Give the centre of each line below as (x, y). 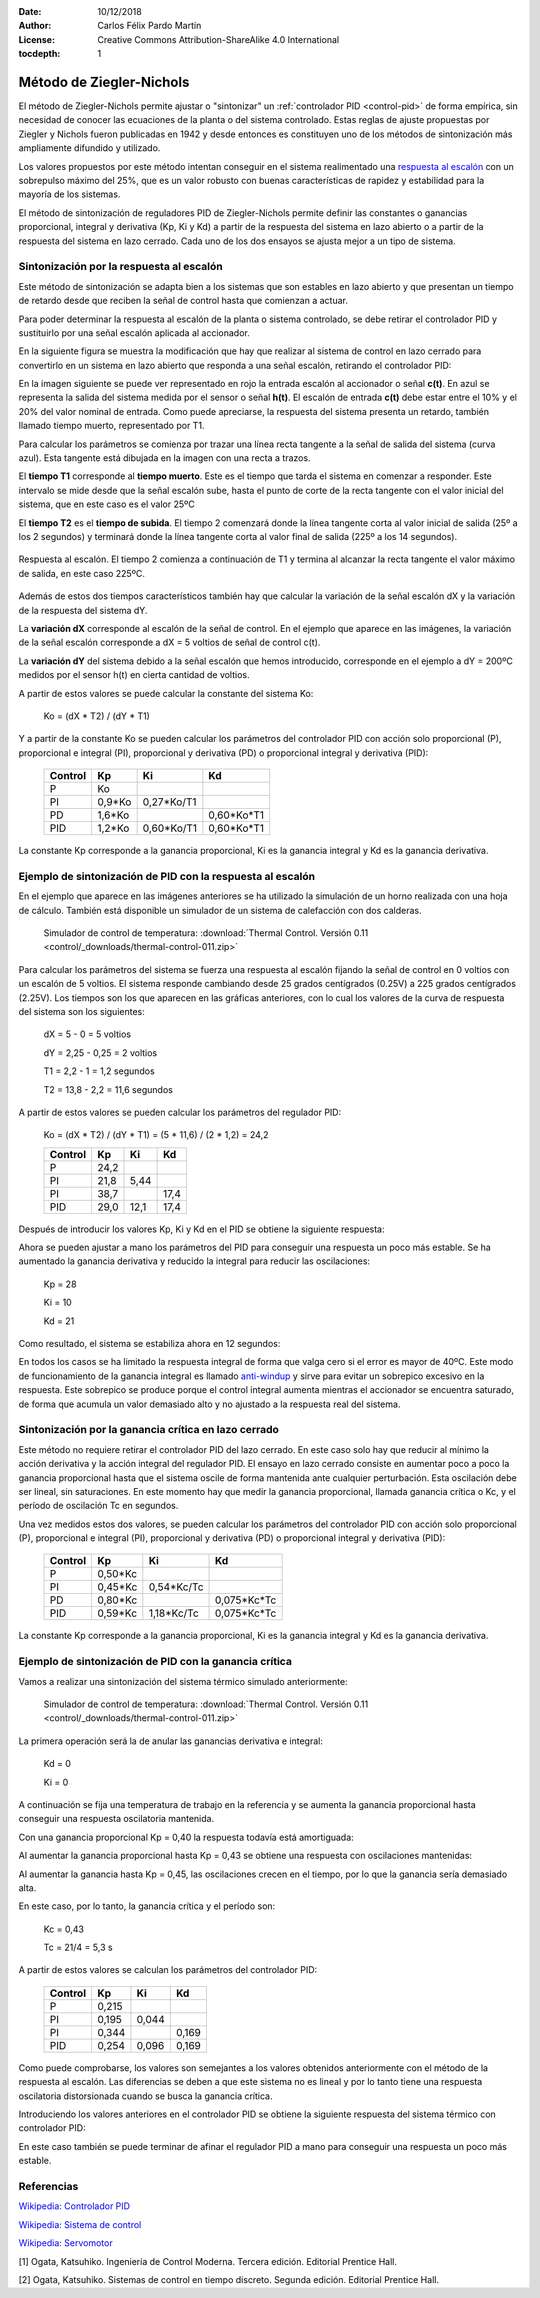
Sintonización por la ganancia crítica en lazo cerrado (149, 1430)
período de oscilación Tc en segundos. (98, 1506)
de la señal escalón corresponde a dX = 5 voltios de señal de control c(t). (169, 642)
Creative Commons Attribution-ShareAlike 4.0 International (218, 39)
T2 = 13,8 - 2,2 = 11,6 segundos (108, 1089)
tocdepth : (39, 54)
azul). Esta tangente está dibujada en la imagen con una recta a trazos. (164, 458)
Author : (35, 26)
